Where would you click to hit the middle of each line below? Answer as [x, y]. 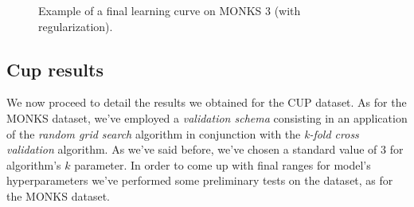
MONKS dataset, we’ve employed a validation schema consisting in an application [207, 117]
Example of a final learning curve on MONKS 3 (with [170, 10]
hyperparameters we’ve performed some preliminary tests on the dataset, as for [200, 180]
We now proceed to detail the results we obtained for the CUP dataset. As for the [207, 102]
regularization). [76, 26]
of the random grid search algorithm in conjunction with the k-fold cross [183, 133]
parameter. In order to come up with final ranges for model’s [223, 164]
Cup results [55, 69]
